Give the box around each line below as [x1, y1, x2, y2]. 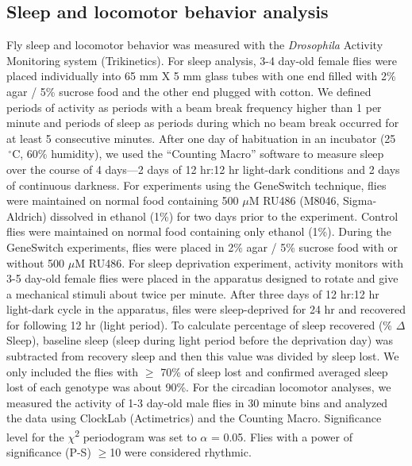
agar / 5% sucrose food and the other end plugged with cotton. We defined [6, 83, 372, 99]
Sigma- [343, 192, 377, 209]
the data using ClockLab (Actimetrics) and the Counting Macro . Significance [6, 410, 382, 426]
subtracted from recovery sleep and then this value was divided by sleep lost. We [6, 348, 399, 364]
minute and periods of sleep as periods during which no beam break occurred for [6, 114, 399, 131]
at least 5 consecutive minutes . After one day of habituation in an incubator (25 [6, 129, 396, 146]
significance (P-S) [6, 444, 91, 460]
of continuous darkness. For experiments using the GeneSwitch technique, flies [6, 176, 387, 193]
